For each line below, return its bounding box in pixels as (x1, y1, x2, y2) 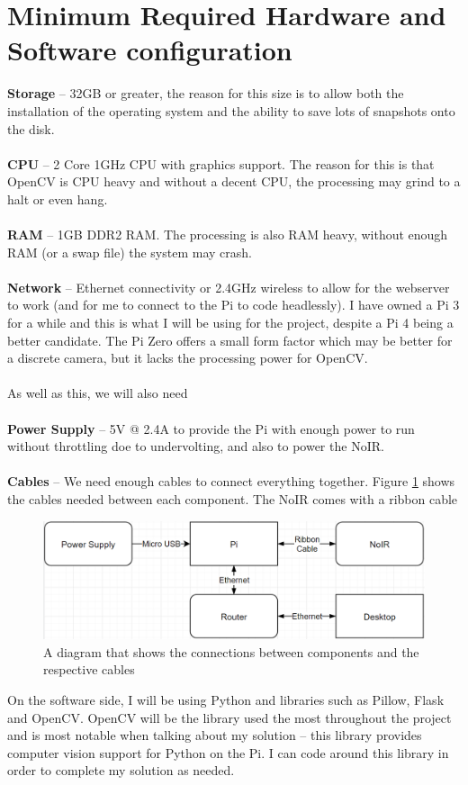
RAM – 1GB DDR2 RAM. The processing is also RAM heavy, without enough (7, 225, 448, 244)
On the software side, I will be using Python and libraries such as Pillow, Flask (7, 690, 445, 709)
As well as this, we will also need (7, 383, 188, 402)
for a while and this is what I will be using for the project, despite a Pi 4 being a (7, 313, 454, 332)
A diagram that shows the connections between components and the (43, 642, 419, 661)
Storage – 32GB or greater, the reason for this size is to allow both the (7, 84, 404, 103)
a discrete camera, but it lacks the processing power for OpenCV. (7, 348, 368, 367)
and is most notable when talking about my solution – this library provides (7, 726, 422, 744)
